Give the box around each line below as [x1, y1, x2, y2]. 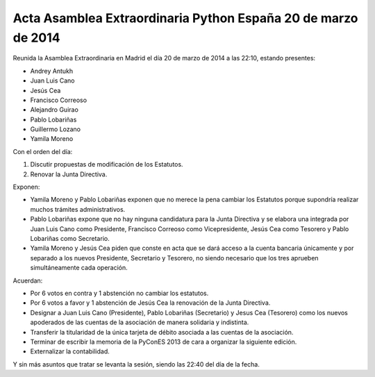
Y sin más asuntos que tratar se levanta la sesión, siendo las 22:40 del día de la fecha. [12, 360, 260, 368]
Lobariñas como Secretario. [30, 234, 110, 242]
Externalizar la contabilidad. [30, 347, 110, 355]
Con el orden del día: [12, 147, 73, 156]
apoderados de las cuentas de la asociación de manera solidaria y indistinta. [30, 318, 249, 326]
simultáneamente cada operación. [30, 264, 128, 272]
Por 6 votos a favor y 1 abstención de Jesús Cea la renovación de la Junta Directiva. [30, 299, 271, 307]
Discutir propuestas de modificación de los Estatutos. [30, 160, 183, 169]
